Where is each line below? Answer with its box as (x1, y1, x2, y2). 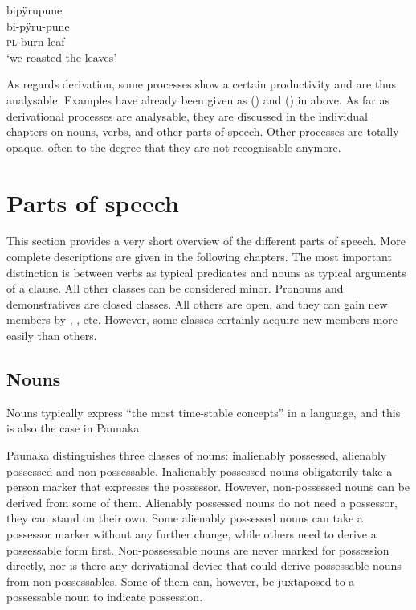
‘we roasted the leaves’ (6, 48, 117, 65)
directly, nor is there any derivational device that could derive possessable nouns (6, 557, 402, 574)
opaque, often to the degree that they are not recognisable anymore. (6, 138, 341, 155)
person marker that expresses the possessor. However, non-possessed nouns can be (6, 478, 410, 495)
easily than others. (6, 327, 97, 344)
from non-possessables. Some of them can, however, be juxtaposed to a (6, 572, 355, 589)
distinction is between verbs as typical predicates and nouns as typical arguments (6, 264, 406, 280)
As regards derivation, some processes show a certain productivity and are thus (6, 76, 397, 92)
